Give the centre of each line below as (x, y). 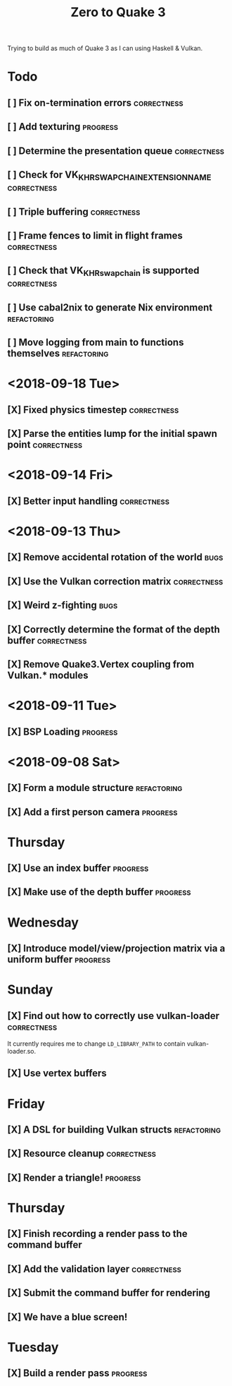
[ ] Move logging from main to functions (96, 343)
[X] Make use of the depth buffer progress (99, 892)
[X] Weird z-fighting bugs (63, 605)
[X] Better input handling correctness (89, 501)
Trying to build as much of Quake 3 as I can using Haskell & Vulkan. (105, 48)
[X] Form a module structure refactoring (95, 788)
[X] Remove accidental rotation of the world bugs (115, 557)
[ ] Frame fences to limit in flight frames (95, 235)
